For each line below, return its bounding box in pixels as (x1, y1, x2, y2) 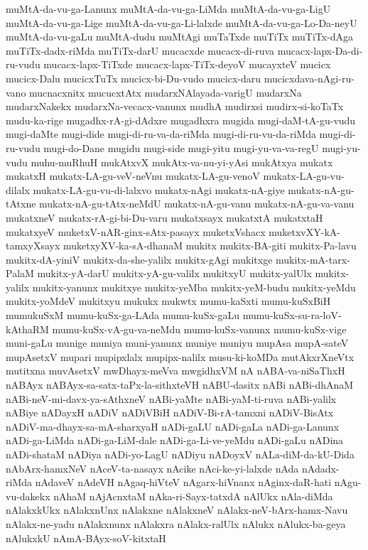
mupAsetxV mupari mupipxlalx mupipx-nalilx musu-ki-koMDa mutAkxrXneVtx (6, 349, 355, 364)
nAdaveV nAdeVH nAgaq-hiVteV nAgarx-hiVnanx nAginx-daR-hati (35, 475, 332, 490)
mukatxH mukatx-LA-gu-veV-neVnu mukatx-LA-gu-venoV (6, 168, 260, 183)
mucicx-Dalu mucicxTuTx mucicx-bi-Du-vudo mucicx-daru (6, 70, 261, 85)
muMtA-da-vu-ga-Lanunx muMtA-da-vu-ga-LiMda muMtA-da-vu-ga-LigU (6, 1, 331, 16)
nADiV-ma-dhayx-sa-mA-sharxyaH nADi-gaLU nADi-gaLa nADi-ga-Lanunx (6, 419, 340, 433)
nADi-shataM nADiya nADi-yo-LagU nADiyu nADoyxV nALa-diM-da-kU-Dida (6, 447, 355, 461)
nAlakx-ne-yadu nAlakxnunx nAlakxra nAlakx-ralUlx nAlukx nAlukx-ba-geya (6, 516, 346, 531)
